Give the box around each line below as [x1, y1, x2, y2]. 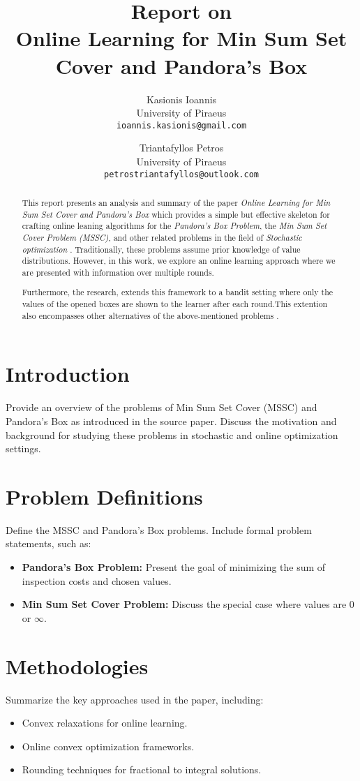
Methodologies [6, 651, 149, 680]
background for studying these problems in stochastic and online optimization [6, 427, 338, 442]
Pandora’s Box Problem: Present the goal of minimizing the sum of [22, 560, 326, 574]
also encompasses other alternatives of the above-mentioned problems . [22, 309, 279, 321]
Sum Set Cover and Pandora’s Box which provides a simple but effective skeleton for [22, 208, 330, 220]
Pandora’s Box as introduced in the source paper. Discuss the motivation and [6, 413, 337, 428]
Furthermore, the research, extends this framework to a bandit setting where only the [22, 286, 333, 298]
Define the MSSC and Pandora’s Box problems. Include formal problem [6, 522, 312, 537]
